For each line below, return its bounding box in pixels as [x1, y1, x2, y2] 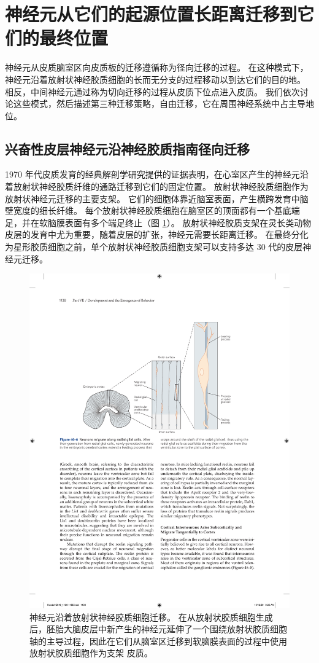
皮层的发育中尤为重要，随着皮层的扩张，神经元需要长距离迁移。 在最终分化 [5, 228, 309, 241]
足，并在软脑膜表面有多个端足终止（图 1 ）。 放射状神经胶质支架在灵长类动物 [5, 216, 312, 229]
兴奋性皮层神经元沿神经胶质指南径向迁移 [5, 139, 250, 158]
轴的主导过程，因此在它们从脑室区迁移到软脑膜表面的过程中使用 [29, 634, 287, 647]
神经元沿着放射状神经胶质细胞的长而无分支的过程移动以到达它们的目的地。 [5, 73, 306, 85]
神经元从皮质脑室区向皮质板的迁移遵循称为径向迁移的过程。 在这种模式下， [5, 61, 309, 74]
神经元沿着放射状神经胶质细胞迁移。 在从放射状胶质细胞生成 [29, 610, 273, 623]
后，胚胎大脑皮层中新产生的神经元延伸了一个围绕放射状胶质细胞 [29, 622, 287, 635]
